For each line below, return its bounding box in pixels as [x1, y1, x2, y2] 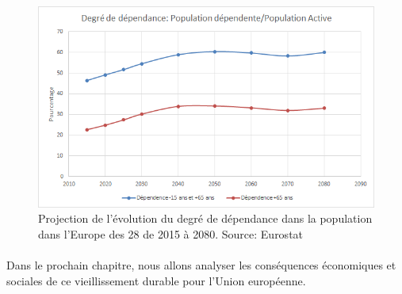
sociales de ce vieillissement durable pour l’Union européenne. [6, 272, 306, 288]
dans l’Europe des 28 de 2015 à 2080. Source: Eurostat [38, 226, 304, 242]
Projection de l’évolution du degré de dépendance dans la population [38, 210, 373, 227]
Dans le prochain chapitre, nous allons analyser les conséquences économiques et [6, 257, 396, 273]
